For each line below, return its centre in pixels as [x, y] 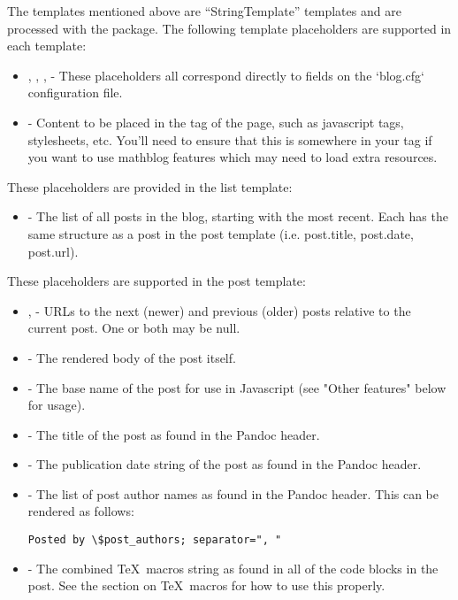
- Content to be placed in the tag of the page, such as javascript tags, [216, 122]
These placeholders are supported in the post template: [156, 281]
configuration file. [75, 92]
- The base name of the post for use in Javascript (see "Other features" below [237, 387]
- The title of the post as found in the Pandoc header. [174, 434]
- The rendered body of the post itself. [132, 357]
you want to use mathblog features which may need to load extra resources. [233, 157]
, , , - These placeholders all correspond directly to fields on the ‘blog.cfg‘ [226, 75]
